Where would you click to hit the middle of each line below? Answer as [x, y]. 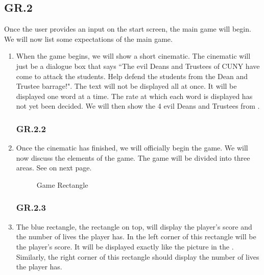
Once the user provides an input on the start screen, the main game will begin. [128, 29]
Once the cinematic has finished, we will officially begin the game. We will [132, 148]
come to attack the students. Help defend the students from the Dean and [132, 76]
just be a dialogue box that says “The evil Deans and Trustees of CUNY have [138, 66]
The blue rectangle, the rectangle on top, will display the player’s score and [134, 226]
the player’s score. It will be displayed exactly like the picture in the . [125, 246]
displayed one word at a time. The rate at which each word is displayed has [134, 96]
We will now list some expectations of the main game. [88, 39]
